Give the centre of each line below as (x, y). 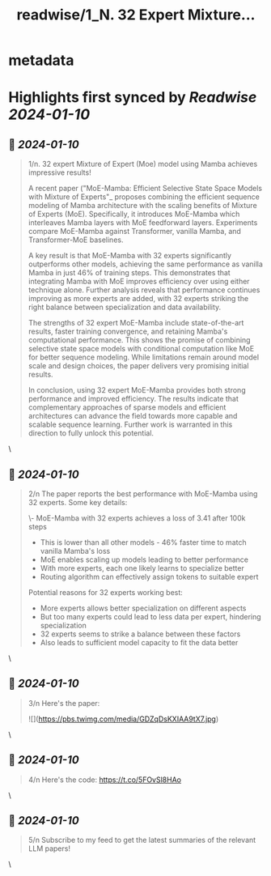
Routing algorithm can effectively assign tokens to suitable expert (149, 577)
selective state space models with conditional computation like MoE (141, 349)
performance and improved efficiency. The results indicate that (133, 399)
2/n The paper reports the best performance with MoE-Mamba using (143, 494)
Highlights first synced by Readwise (133, 98)
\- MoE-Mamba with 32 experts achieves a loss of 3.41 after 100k (137, 518)
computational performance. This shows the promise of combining (139, 340)
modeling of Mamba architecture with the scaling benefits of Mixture (142, 206)
